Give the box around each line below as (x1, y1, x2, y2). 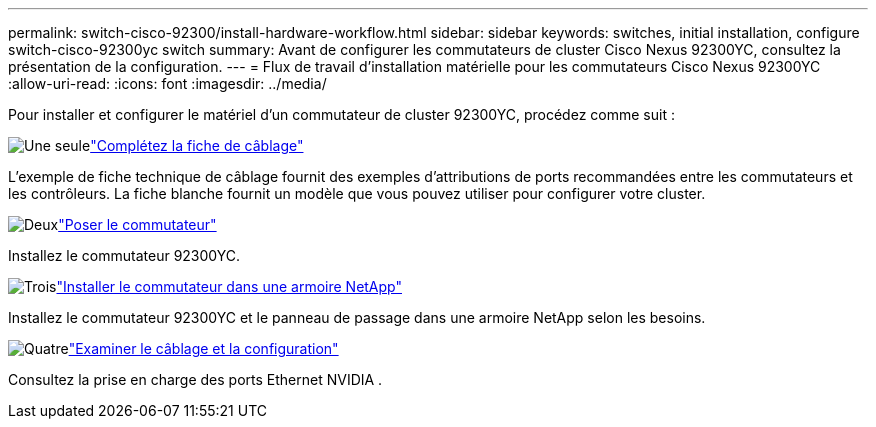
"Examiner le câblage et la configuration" (68, 340, 339, 357)
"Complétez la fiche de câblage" (90, 137, 304, 154)
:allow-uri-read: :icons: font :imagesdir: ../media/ (8, 75, 327, 92)
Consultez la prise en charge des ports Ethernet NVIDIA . (8, 371, 383, 388)
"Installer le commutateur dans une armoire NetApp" (56, 278, 402, 295)
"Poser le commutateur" (58, 216, 217, 233)
